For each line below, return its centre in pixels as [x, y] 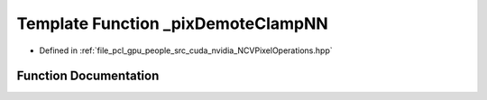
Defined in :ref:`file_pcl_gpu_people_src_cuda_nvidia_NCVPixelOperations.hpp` [186, 50]
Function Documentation [88, 76]
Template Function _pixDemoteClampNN [172, 23]
